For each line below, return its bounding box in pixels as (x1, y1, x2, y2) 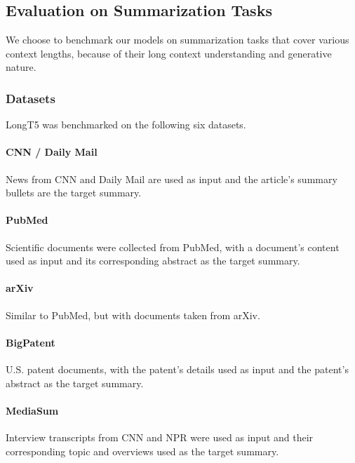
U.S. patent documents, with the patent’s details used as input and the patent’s (6, 361, 349, 376)
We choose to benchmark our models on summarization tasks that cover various (6, 32, 349, 47)
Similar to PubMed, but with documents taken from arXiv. (6, 307, 260, 322)
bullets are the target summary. (6, 185, 142, 200)
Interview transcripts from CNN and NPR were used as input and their (6, 429, 314, 444)
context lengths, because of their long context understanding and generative (6, 46, 332, 60)
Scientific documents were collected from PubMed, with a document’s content (6, 239, 340, 254)
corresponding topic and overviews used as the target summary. (6, 443, 279, 458)
